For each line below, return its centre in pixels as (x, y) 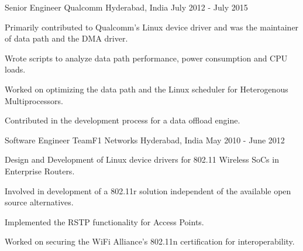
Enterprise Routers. (40, 171)
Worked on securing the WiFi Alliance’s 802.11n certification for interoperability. (150, 241)
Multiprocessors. (34, 100)
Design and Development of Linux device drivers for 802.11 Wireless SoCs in (142, 159)
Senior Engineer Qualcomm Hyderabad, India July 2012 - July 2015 (126, 7)
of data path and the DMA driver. (66, 38)
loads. (15, 69)
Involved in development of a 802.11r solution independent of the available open (148, 190)
